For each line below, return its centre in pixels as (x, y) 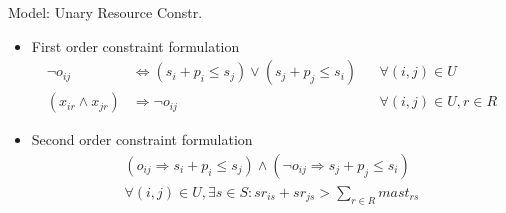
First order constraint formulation (135, 45)
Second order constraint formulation (142, 139)
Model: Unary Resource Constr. (105, 12)
